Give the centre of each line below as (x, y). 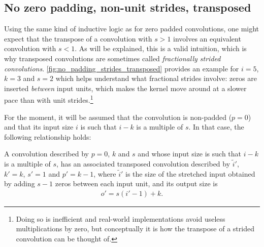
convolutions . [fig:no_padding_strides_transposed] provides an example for (122, 68)
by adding (20, 183)
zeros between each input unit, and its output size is (136, 183)
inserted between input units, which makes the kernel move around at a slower (125, 88)
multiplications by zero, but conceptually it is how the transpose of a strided (135, 229)
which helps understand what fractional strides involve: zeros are (156, 78)
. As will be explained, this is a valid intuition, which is (161, 48)
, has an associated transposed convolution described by (143, 163)
